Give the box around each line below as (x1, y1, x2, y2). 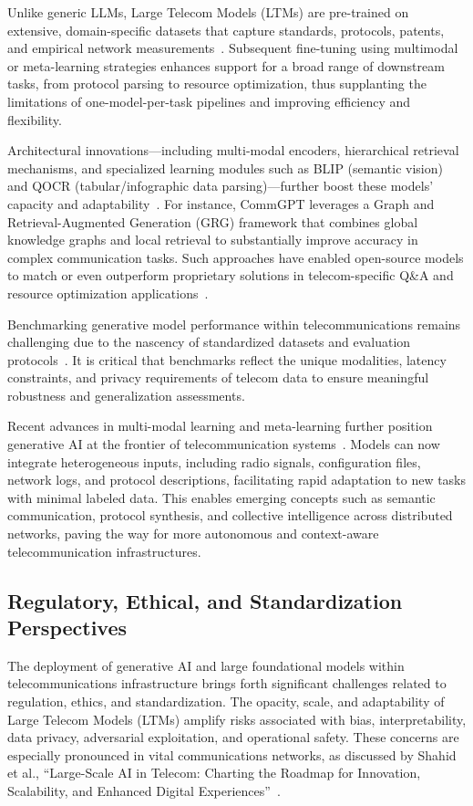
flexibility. (7, 110, 62, 129)
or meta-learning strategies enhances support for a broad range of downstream (7, 56, 445, 75)
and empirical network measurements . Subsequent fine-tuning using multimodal (7, 38, 458, 58)
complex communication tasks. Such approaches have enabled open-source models (7, 247, 464, 267)
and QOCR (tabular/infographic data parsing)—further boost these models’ (7, 176, 434, 195)
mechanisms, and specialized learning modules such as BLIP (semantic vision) (7, 158, 443, 177)
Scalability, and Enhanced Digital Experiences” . (7, 780, 281, 800)
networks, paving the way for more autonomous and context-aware (7, 524, 379, 543)
